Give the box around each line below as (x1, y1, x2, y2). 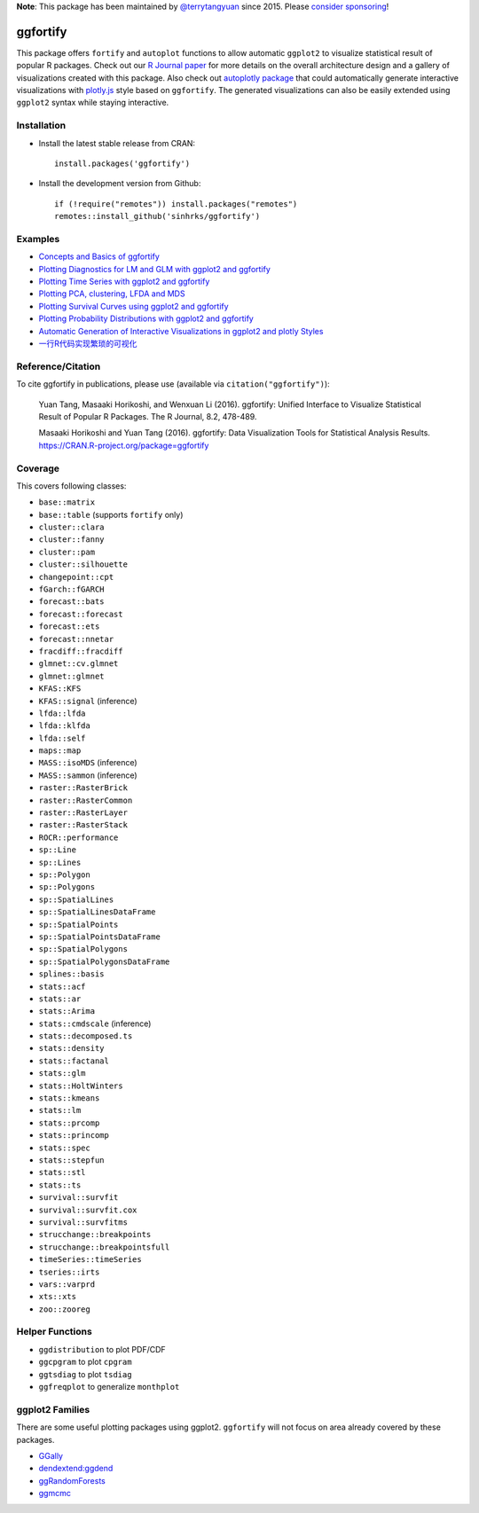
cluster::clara (38, 522, 106, 532)
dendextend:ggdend (38, 1463, 114, 1474)
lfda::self (38, 733, 86, 743)
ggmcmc (38, 1488, 71, 1499)
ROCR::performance (38, 832, 119, 843)
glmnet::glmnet (38, 670, 106, 681)
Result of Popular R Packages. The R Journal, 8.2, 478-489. (38, 411, 257, 421)
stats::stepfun (38, 1155, 106, 1165)
